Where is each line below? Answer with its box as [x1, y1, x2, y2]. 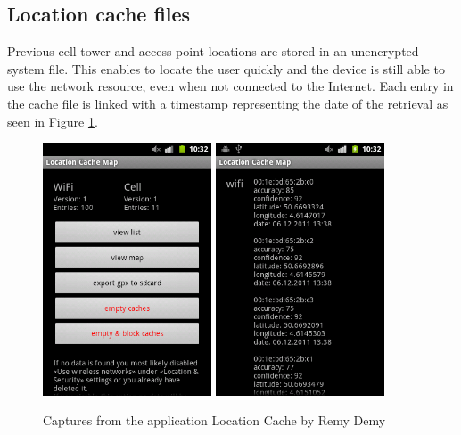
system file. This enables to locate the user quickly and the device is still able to [7, 59, 445, 78]
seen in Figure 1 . [7, 111, 98, 130]
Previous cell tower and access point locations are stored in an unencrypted [7, 42, 419, 61]
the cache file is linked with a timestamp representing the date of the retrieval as [7, 94, 449, 112]
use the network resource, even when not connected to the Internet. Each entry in [7, 77, 454, 95]
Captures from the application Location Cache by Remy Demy [43, 411, 386, 430]
